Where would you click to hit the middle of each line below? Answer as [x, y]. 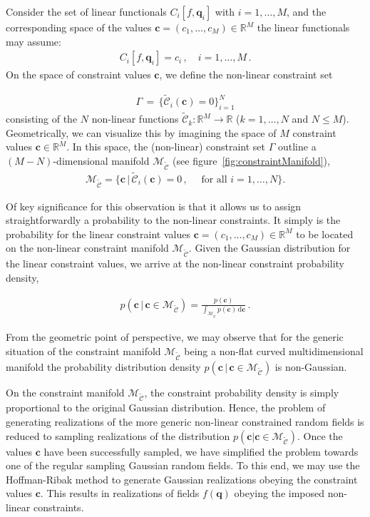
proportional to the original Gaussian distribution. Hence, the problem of [166, 408]
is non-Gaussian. [311, 366]
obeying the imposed [279, 493]
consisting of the [42, 119]
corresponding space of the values [79, 27]
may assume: [34, 41]
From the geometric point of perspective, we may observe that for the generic [175, 337]
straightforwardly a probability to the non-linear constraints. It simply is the [173, 220]
